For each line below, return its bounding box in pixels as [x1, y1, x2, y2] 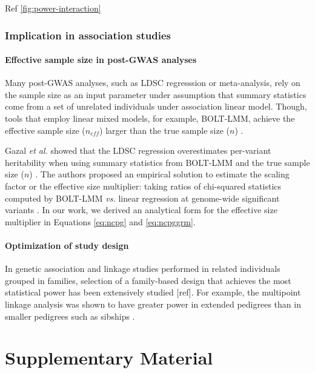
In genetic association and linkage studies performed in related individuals [5, 262, 280, 275]
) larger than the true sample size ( [99, 124, 230, 136]
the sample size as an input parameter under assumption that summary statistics [5, 88, 307, 101]
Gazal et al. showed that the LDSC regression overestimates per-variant [5, 144, 271, 157]
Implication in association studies [5, 27, 171, 42]
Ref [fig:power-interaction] [5, 2, 101, 14]
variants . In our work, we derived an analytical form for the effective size [5, 203, 277, 216]
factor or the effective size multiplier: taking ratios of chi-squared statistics [5, 179, 282, 192]
